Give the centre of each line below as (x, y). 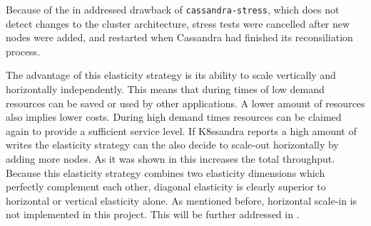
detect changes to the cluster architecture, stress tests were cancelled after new (178, 23)
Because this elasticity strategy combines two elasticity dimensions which (166, 172)
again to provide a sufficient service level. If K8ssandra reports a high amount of (181, 130)
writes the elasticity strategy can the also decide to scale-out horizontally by (172, 145)
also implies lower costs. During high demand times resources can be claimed (174, 117)
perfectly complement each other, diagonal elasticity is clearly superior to (166, 187)
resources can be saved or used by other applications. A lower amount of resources (185, 103)
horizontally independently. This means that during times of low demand (165, 89)
